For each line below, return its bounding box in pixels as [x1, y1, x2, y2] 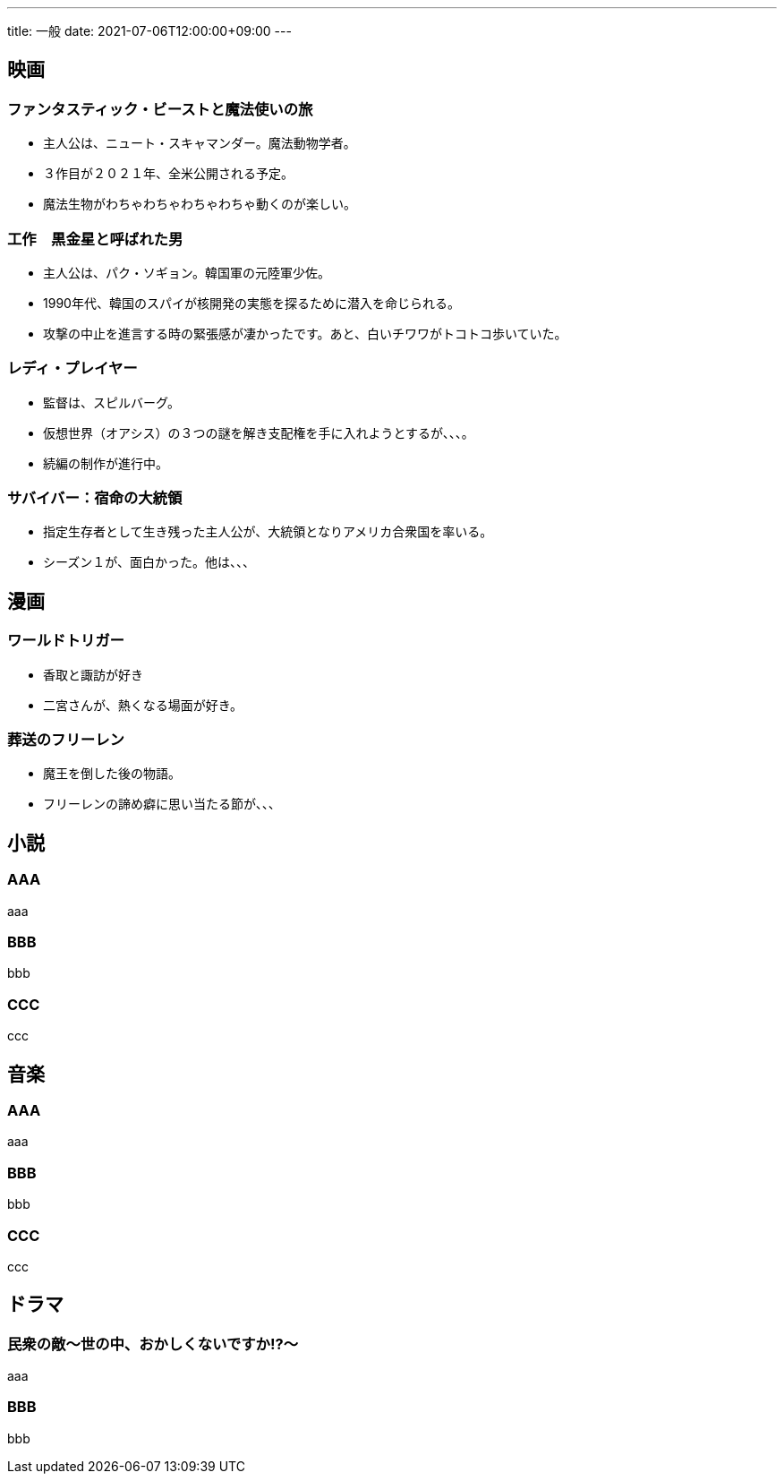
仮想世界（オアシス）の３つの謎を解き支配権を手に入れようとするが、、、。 [43, 424, 474, 441]
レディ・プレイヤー [7, 359, 138, 378]
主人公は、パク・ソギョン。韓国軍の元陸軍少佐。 [43, 264, 330, 280]
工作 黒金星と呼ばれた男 [7, 229, 183, 248]
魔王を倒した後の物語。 [43, 766, 181, 782]
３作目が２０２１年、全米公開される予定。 [43, 166, 294, 182]
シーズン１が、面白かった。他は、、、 [43, 554, 256, 570]
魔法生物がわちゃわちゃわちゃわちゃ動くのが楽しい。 [43, 196, 356, 212]
